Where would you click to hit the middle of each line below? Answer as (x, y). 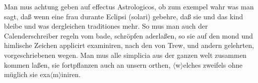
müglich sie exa (27, 74)
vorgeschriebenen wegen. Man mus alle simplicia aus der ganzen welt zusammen (125, 55)
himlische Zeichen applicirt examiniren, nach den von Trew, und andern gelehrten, (129, 45)
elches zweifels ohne (213, 64)
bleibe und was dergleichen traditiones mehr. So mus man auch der (106, 26)
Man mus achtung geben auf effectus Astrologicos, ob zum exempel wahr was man (129, 6)
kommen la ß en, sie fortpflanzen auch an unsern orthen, (87, 64)
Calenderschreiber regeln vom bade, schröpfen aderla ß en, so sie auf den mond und (129, 35)
